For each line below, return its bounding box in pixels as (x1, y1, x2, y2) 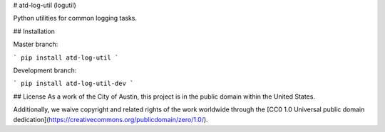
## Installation (13, 27, 55, 35)
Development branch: (13, 66, 77, 75)
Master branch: (13, 40, 58, 49)
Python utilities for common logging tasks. (13, 14, 138, 23)
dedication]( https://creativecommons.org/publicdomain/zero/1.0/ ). (13, 115, 208, 123)
